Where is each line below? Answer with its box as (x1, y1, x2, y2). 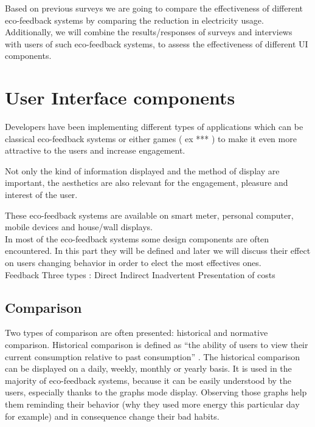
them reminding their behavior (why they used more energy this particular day (5, 397, 300, 410)
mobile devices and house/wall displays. (5, 220, 153, 233)
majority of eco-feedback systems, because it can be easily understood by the (5, 374, 292, 386)
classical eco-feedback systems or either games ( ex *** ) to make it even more (5, 132, 297, 145)
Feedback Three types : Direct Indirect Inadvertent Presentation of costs (5, 268, 275, 281)
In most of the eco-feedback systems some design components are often (5, 232, 269, 245)
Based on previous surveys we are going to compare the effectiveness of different (5, 2, 303, 14)
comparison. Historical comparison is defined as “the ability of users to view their (5, 338, 308, 351)
